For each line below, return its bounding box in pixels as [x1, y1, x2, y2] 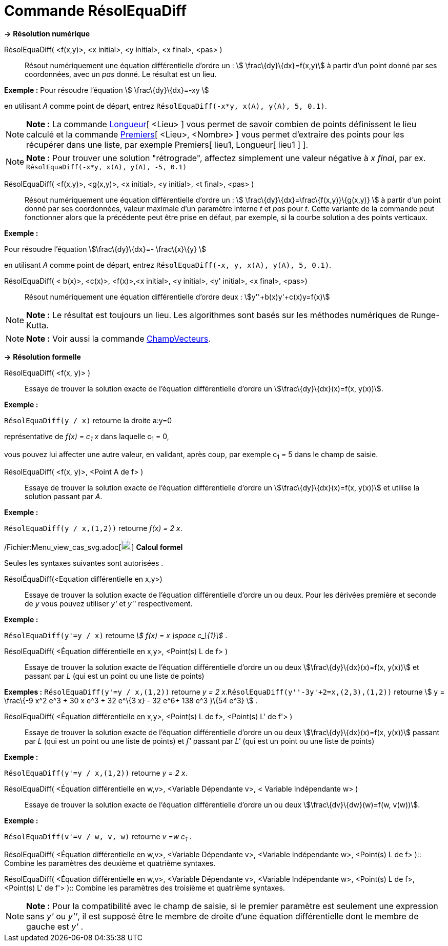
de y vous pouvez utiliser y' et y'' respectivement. [25, 599, 193, 608]
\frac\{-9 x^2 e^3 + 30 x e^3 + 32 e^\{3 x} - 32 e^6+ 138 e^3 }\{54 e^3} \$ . [4, 696, 258, 705]
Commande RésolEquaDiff [4, 2, 187, 19]
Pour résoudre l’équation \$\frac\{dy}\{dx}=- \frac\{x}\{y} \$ [4, 244, 207, 253]
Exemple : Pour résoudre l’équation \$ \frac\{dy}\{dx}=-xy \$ [4, 85, 209, 94]
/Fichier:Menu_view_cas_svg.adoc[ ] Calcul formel [4, 543, 183, 552]
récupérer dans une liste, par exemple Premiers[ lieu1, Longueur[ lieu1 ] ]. [26, 139, 309, 150]
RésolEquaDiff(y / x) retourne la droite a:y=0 [4, 416, 172, 425]
